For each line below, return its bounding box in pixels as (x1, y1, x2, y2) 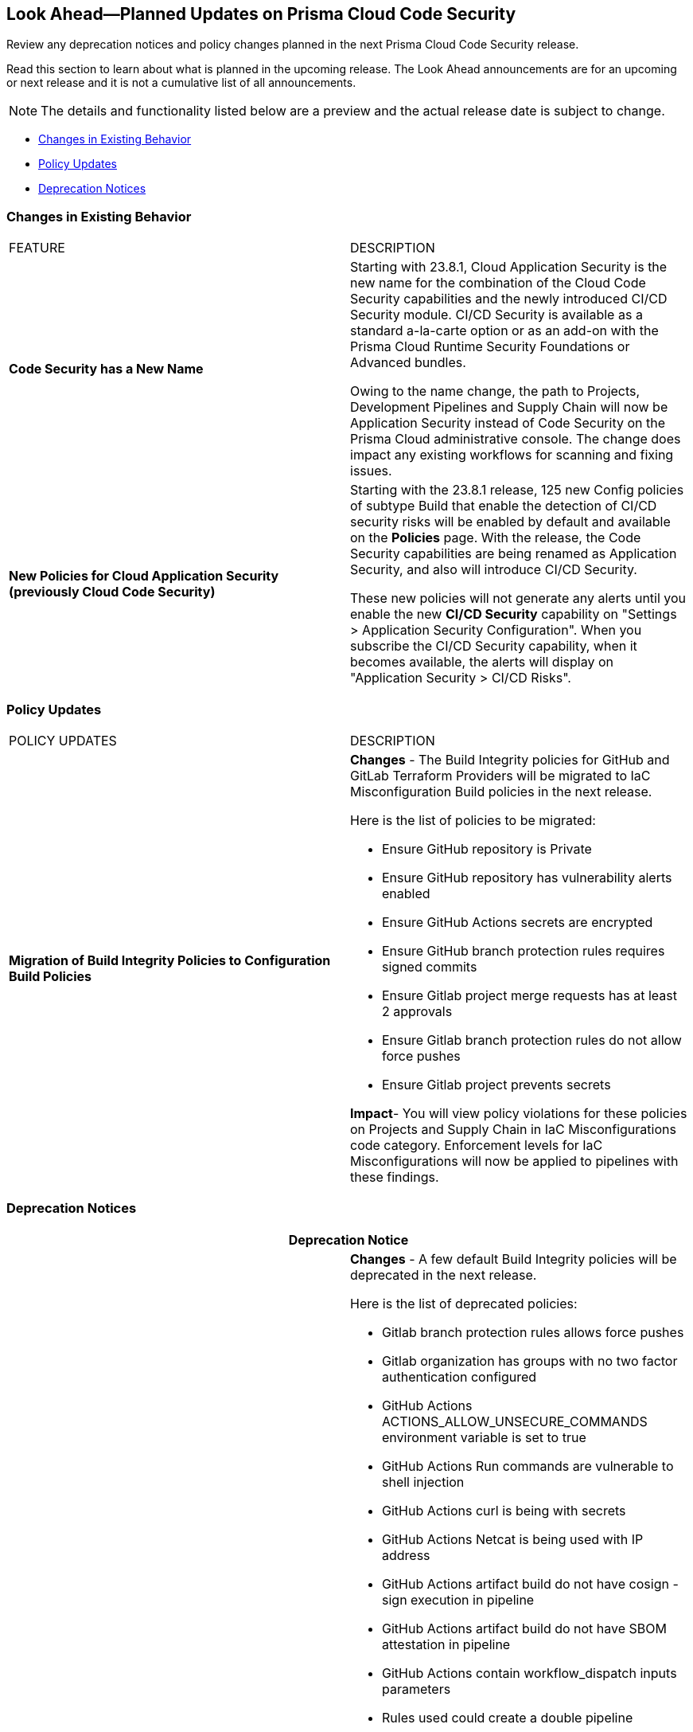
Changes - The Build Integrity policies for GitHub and (350, 751, 670, 768)
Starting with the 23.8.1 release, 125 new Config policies (350, 482, 684, 498)
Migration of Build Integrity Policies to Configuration (9, 952, 331, 968)
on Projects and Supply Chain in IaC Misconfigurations (350, 1120, 676, 1137)
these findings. (350, 1168, 439, 1185)
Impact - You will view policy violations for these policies (350, 1104, 687, 1121)
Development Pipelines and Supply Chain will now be (350, 399, 668, 416)
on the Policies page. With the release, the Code (350, 530, 641, 546)
